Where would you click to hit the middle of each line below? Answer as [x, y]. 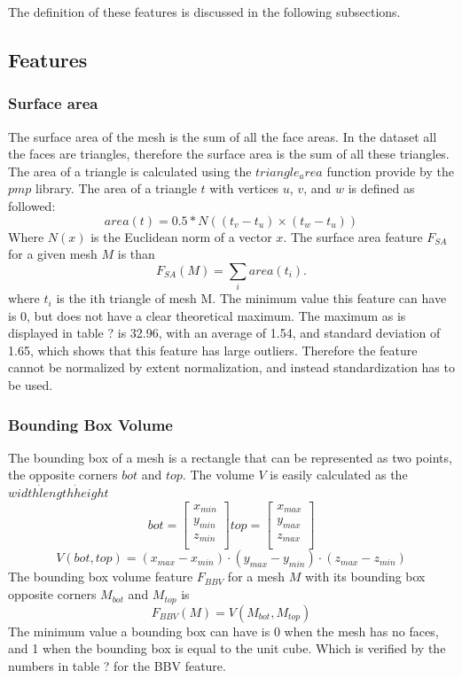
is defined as [381, 188]
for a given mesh [53, 254]
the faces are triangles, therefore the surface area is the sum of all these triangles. [229, 154]
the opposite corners [63, 475]
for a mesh [256, 577]
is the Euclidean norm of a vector [181, 236]
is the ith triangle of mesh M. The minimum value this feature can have [251, 298]
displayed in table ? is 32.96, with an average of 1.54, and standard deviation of [224, 333]
